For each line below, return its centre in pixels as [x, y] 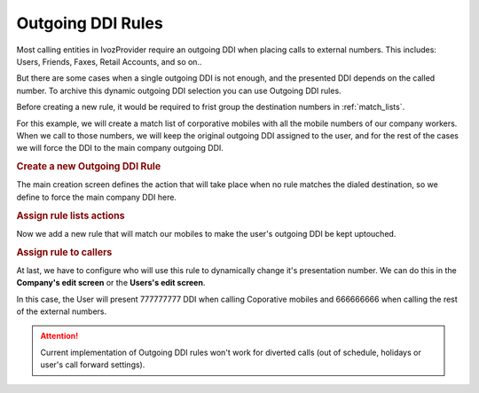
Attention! [59, 336]
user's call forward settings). [93, 365]
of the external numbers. [62, 311]
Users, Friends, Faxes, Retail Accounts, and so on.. [109, 61]
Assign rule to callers [64, 252]
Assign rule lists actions [71, 216]
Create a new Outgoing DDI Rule [89, 167]
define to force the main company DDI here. [97, 197]
